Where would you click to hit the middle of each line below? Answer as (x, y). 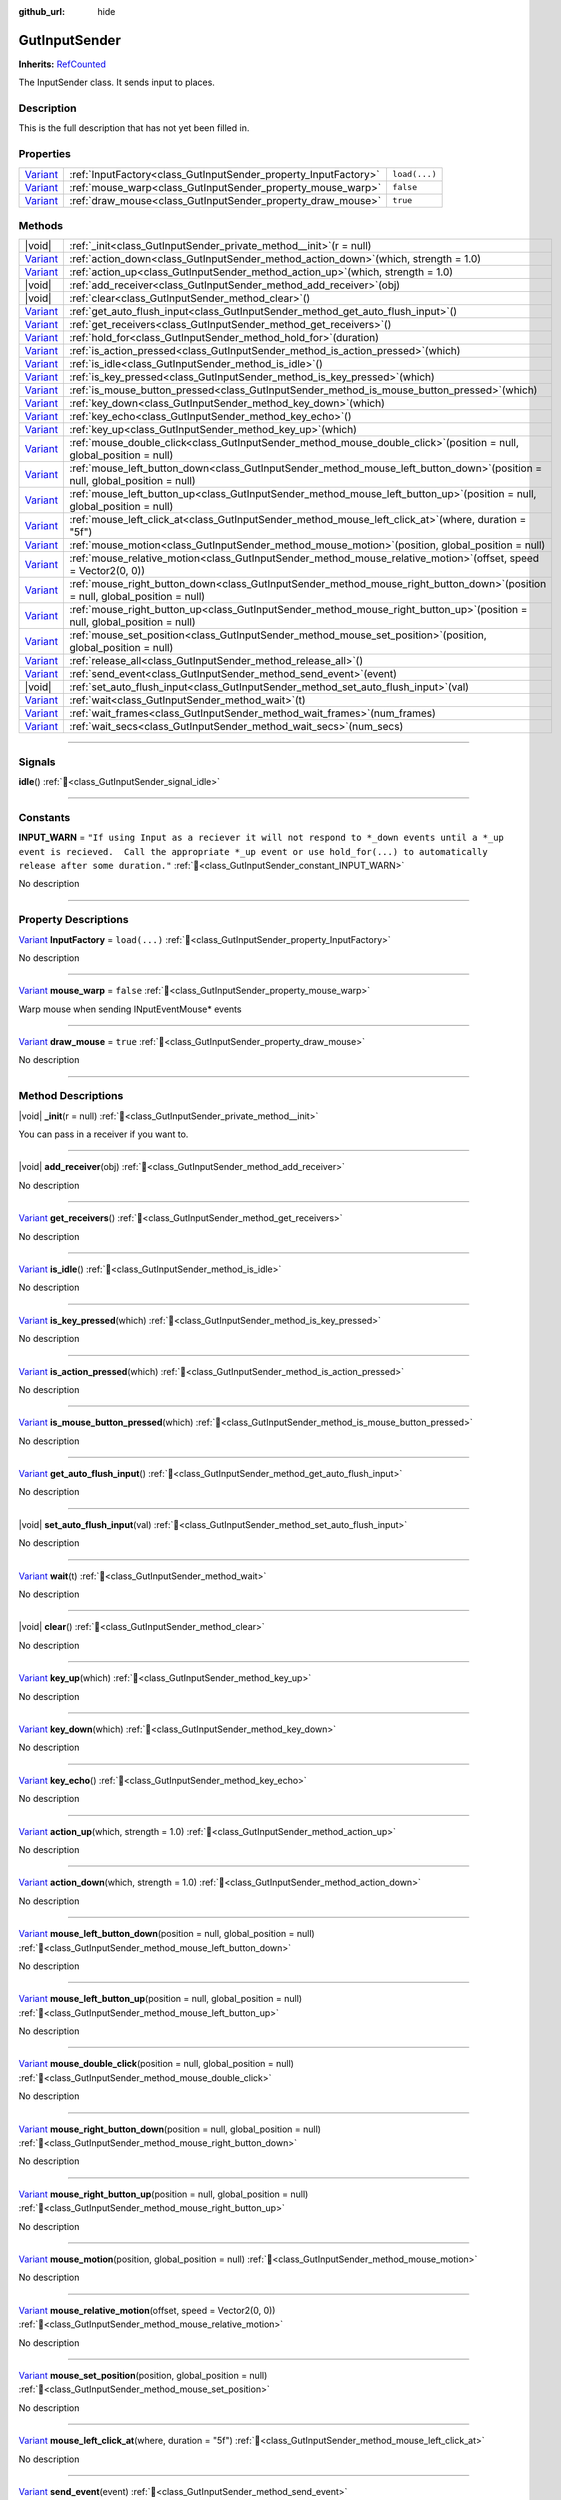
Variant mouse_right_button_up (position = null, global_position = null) (163, 2194)
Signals (37, 762)
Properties (45, 154)
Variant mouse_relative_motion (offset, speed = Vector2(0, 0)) (147, 2310)
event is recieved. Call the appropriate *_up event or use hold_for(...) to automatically (253, 851)
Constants (44, 817)
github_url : (41, 11)
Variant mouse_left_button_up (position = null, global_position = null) (160, 1999)
